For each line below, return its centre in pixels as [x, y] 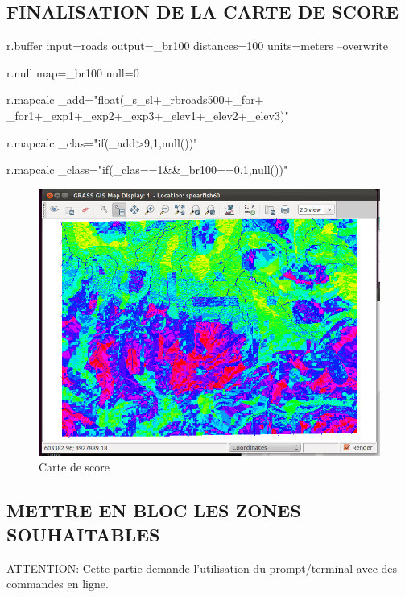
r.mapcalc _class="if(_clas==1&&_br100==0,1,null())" [147, 170]
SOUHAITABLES [83, 534]
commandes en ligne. [58, 584]
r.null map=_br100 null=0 [73, 72]
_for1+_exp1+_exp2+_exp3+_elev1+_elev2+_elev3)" [148, 115]
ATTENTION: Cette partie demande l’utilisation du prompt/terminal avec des [202, 568]
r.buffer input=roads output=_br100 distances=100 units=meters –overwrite [197, 46]
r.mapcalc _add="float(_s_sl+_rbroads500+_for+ [135, 99]
